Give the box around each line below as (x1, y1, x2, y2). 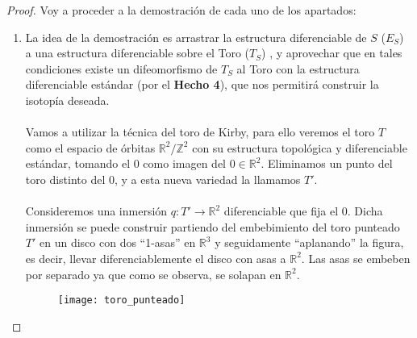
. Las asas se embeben (301, 249, 411, 266)
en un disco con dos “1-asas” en (40, 234, 196, 251)
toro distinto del (25, 170, 106, 187)
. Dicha (347, 202, 383, 219)
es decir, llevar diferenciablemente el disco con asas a (25, 249, 286, 266)
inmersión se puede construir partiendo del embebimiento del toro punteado (25, 218, 400, 235)
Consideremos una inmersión (25, 202, 168, 219)
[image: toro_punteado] (57, 294, 186, 307)
